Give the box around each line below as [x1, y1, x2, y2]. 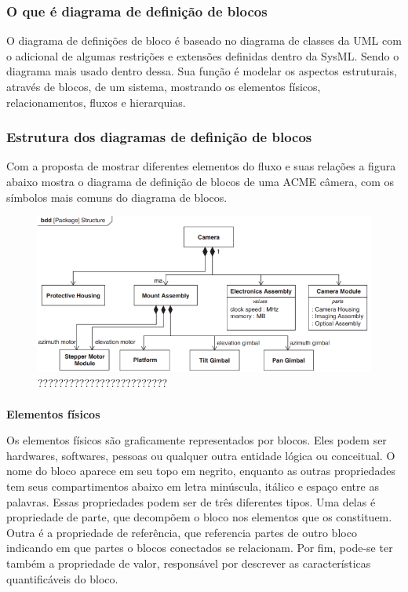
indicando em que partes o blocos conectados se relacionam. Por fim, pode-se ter [6, 539, 393, 556]
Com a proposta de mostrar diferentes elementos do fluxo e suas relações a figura [6, 158, 396, 174]
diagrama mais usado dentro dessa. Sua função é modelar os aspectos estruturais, [6, 63, 397, 79]
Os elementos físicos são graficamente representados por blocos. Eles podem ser [6, 432, 387, 448]
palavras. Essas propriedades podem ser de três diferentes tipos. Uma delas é [6, 493, 376, 510]
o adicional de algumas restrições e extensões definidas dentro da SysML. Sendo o [6, 47, 399, 64]
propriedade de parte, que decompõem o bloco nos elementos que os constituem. [6, 509, 392, 525]
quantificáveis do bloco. [6, 570, 118, 587]
